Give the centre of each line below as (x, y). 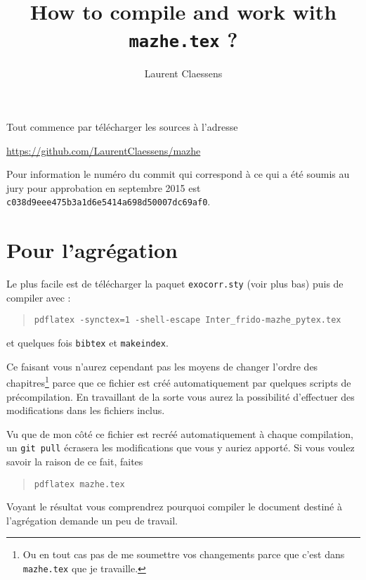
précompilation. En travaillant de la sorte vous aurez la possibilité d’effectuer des (181, 396)
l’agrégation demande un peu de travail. (92, 520)
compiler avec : (39, 297)
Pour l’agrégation (92, 250)
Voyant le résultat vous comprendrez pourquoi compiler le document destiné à (174, 507)
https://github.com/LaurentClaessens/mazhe (104, 150)
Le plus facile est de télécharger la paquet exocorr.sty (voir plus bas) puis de (175, 284)
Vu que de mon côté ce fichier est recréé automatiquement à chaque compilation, (180, 433)
